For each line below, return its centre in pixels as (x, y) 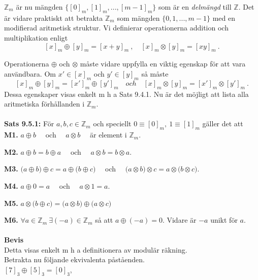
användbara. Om (30, 73)
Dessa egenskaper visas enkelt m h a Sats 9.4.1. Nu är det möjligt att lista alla (126, 94)
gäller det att (223, 124)
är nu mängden (39, 7)
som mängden (138, 17)
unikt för (224, 220)
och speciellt (112, 124)
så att (104, 220)
